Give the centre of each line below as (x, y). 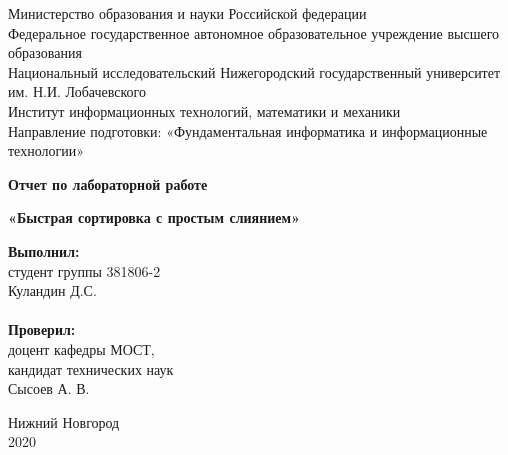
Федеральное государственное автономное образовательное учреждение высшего (254, 32)
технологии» (46, 150)
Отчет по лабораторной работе (108, 183)
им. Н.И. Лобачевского (77, 91)
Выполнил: (44, 250)
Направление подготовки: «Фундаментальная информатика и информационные (248, 130)
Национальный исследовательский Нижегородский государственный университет (254, 71)
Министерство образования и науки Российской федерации (187, 13)
